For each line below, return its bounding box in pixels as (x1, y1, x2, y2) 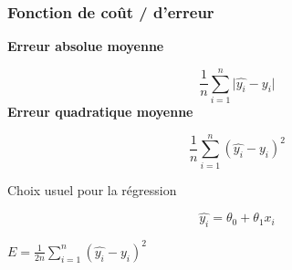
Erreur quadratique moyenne (7, 101, 193, 120)
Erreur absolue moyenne (7, 36, 164, 56)
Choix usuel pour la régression (7, 180, 177, 199)
